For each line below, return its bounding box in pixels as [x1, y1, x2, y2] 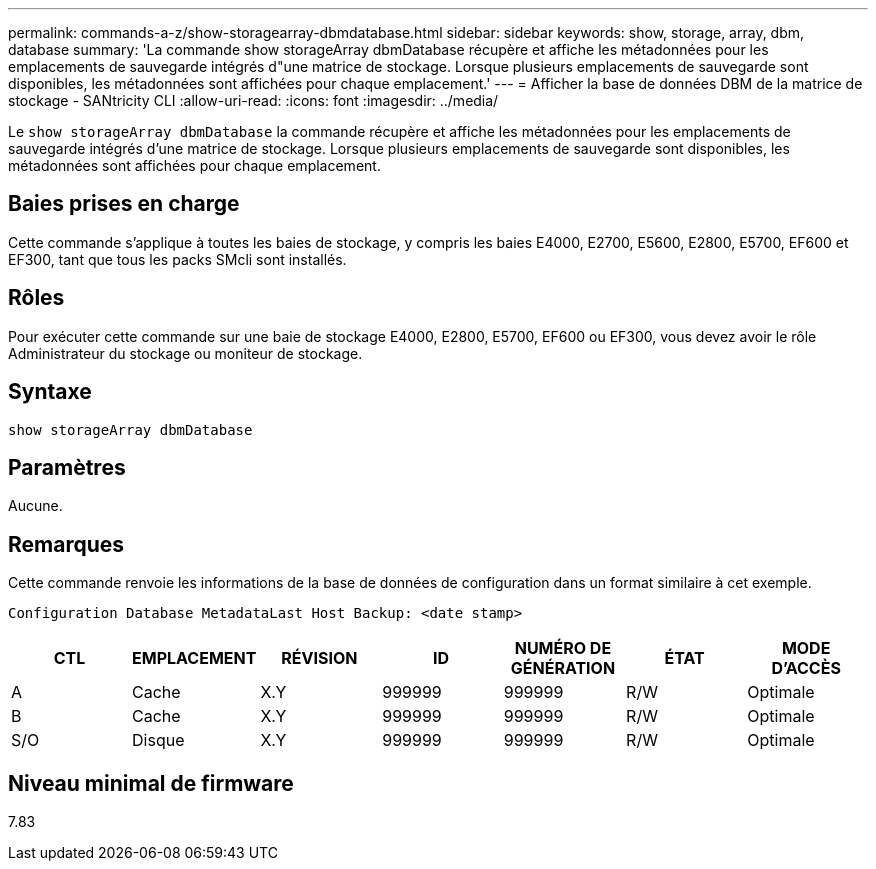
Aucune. [8, 497, 63, 515]
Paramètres [8, 454, 126, 480]
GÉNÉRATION [510, 658, 616, 679]
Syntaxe [8, 379, 92, 405]
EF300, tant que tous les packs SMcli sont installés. [8, 250, 347, 268]
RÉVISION [281, 648, 358, 669]
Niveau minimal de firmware [8, 770, 294, 796]
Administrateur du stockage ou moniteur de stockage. [8, 344, 363, 362]
